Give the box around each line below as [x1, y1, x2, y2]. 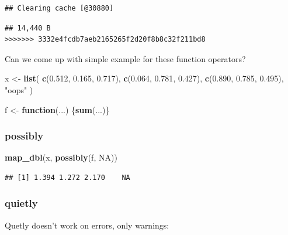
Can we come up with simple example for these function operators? [5, 52, 246, 64]
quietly [5, 196, 38, 210]
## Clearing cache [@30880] [5, 4, 114, 12]
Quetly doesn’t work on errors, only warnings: [5, 219, 169, 231]
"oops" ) [5, 83, 33, 96]
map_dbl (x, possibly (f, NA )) [5, 151, 117, 164]
